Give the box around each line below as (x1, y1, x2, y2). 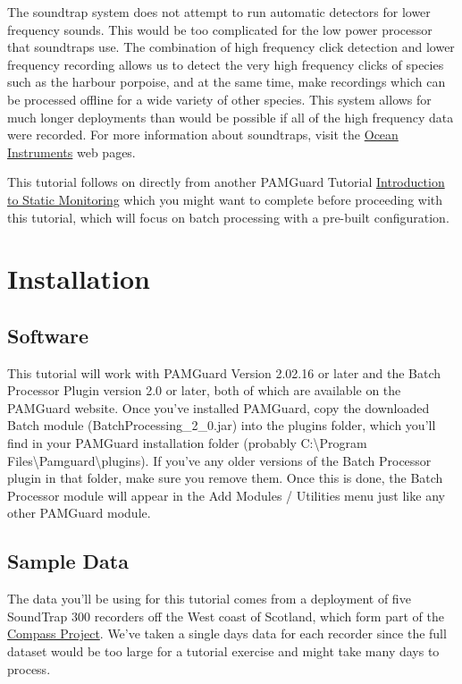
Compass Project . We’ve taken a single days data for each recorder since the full (7, 624, 447, 643)
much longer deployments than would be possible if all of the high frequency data (7, 107, 454, 126)
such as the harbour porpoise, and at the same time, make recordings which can (7, 72, 446, 91)
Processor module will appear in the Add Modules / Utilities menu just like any (7, 486, 445, 504)
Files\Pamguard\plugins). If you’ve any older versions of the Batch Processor (7, 451, 432, 469)
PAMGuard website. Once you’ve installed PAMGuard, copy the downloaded (7, 398, 430, 417)
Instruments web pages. (7, 142, 136, 161)
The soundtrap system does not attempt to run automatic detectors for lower (7, 3, 431, 21)
